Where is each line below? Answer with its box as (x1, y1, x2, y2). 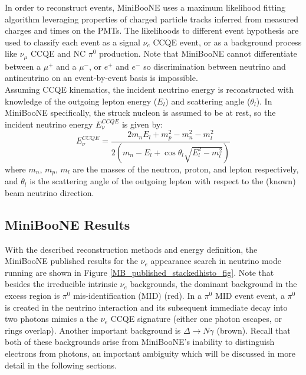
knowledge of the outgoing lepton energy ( (5, 94, 157, 107)
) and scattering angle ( (165, 94, 251, 107)
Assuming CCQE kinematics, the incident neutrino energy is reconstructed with (5, 83, 294, 96)
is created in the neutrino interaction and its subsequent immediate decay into (5, 301, 288, 313)
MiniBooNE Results (5, 215, 130, 233)
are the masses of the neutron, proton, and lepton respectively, (73, 162, 299, 175)
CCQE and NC (30, 47, 86, 60)
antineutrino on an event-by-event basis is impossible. (5, 71, 198, 84)
